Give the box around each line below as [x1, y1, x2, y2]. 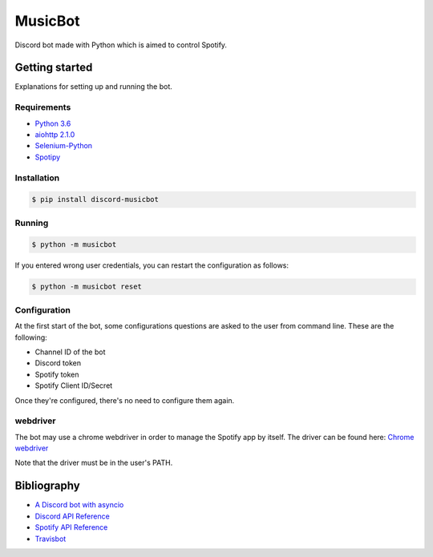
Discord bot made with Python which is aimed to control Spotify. [14, 40, 228, 50]
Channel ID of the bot [34, 347, 106, 357]
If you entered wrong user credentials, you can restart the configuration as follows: [14, 260, 289, 270]
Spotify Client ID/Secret [34, 381, 113, 390]
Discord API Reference [34, 511, 110, 521]
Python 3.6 [34, 119, 71, 128]
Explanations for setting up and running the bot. [14, 82, 172, 91]
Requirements [14, 102, 71, 113]
